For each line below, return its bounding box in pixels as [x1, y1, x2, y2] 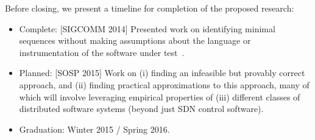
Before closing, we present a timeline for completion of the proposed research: [5, 2, 294, 14]
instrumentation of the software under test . [19, 46, 185, 58]
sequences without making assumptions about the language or [19, 34, 251, 47]
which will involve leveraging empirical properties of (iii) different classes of [19, 90, 300, 103]
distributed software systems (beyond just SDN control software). [19, 102, 264, 115]
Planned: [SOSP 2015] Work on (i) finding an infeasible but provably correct [19, 66, 305, 79]
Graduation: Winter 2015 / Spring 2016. [19, 122, 170, 135]
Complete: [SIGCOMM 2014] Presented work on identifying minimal [19, 22, 275, 35]
